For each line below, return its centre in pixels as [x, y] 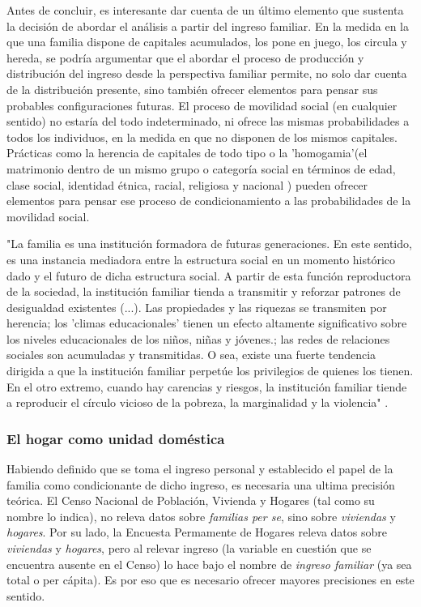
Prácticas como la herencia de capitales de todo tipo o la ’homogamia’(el [187, 153]
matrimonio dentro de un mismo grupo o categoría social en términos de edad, [201, 168]
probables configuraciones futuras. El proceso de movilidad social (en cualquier [202, 105]
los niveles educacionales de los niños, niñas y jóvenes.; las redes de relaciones [198, 338]
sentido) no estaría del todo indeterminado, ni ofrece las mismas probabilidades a [208, 121]
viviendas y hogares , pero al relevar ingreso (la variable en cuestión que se [189, 548]
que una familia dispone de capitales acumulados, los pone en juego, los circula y [207, 42]
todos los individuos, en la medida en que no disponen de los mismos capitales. [202, 137]
